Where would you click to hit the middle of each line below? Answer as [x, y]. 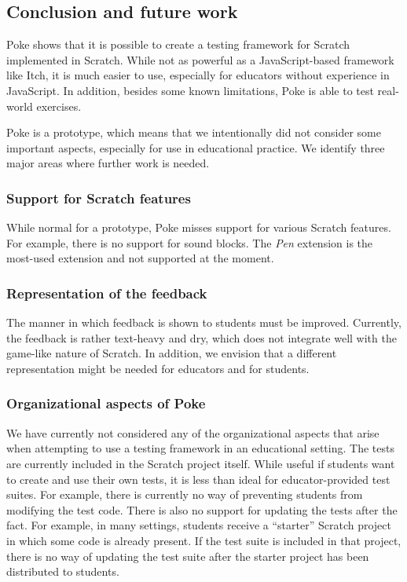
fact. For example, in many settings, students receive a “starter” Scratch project [199, 525]
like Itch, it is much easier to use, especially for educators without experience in [198, 75]
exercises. [59, 106]
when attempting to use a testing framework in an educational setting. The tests [200, 448]
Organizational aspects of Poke [106, 403]
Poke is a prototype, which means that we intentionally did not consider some [194, 132]
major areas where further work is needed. [108, 163]
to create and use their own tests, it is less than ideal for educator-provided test [198, 479]
